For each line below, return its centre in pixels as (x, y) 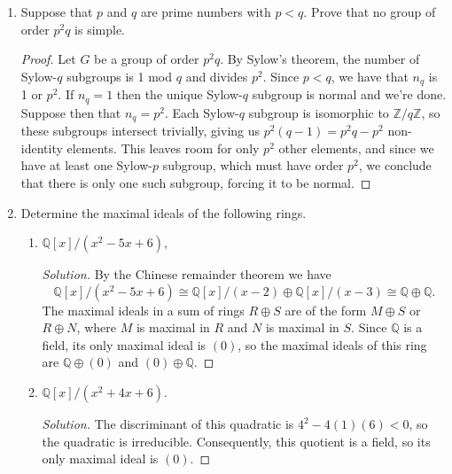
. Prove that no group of (370, 12)
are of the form (326, 310)
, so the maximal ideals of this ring (332, 344)
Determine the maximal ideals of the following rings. (164, 212)
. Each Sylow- (202, 112)
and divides (217, 76)
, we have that (370, 76)
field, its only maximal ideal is (124, 344)
